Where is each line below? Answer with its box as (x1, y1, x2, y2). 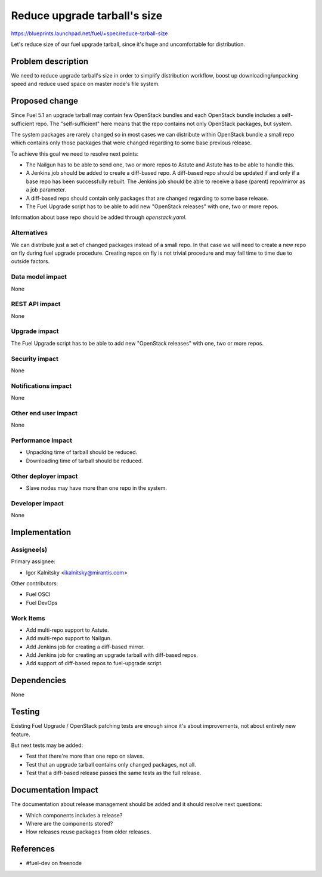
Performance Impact (11, 436, 73, 444)
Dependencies (11, 675, 67, 685)
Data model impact (11, 273, 67, 281)
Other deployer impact (11, 472, 78, 480)
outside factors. (11, 258, 50, 265)
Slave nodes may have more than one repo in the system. (26, 484, 167, 492)
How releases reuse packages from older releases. (26, 828, 151, 835)
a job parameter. (26, 186, 67, 193)
